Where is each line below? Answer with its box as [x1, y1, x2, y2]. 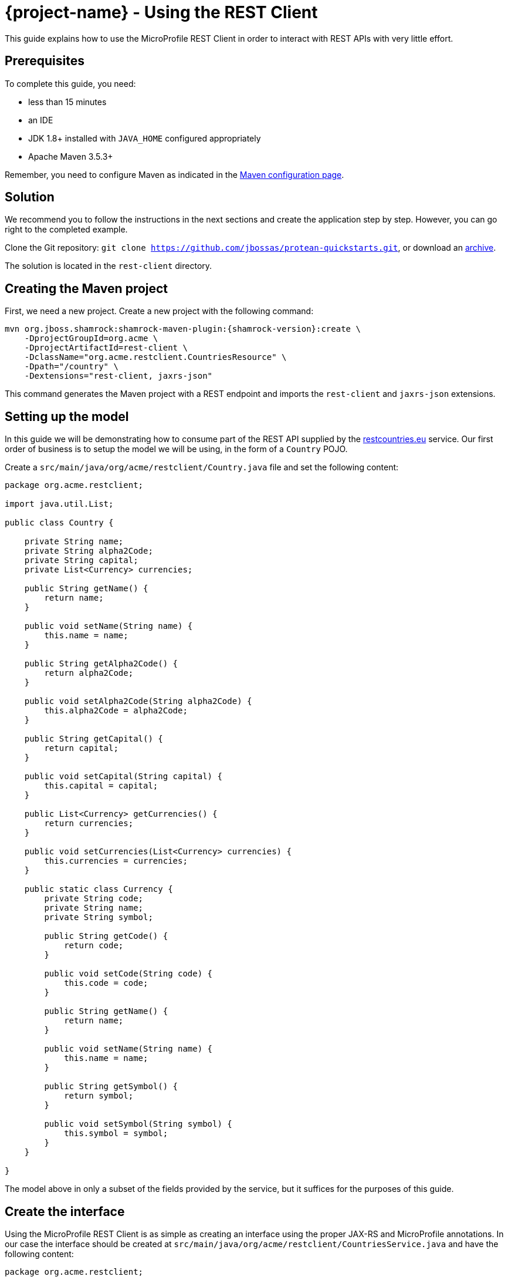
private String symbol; [44, 912, 153, 922]
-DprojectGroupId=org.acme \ [24, 334, 158, 343]
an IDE [28, 114, 53, 125]
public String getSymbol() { [44, 1082, 178, 1092]
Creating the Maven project [5, 281, 168, 296]
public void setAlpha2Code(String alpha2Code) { [24, 696, 252, 706]
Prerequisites [5, 53, 84, 69]
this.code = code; [64, 978, 148, 988]
